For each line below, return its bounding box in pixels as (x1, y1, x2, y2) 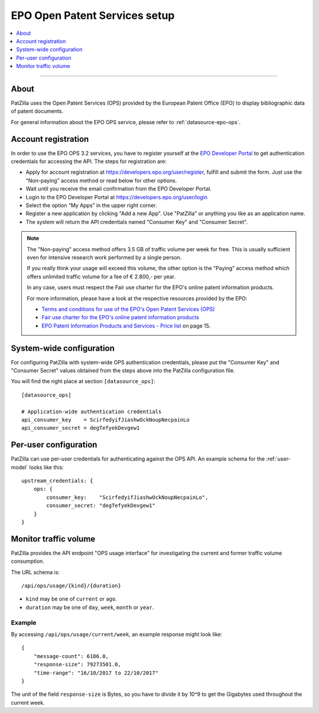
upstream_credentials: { (21, 478, 93, 484)
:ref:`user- (266, 455, 291, 462)
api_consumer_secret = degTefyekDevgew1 (21, 424, 140, 432)
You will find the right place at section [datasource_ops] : (11, 378, 156, 385)
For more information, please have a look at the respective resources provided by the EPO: (27, 294, 248, 302)
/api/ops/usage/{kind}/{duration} (21, 582, 121, 589)
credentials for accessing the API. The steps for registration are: (11, 158, 167, 165)
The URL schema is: (11, 568, 60, 576)
